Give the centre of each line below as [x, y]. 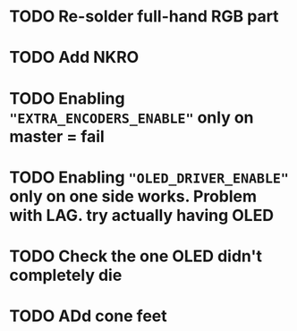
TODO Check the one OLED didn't [136, 256]
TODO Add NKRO [74, 58]
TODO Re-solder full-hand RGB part [144, 17]
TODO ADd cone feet [88, 316]
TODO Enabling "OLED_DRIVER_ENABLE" [149, 177]
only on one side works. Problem [133, 196]
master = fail [57, 136]
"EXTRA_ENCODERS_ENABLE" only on [132, 117]
